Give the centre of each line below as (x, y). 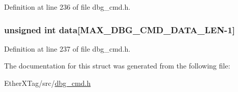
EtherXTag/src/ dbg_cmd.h (47, 83)
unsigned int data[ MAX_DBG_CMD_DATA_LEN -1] (120, 29)
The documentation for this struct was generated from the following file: (117, 66)
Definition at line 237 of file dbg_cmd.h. (67, 48)
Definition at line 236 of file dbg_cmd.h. (67, 7)
